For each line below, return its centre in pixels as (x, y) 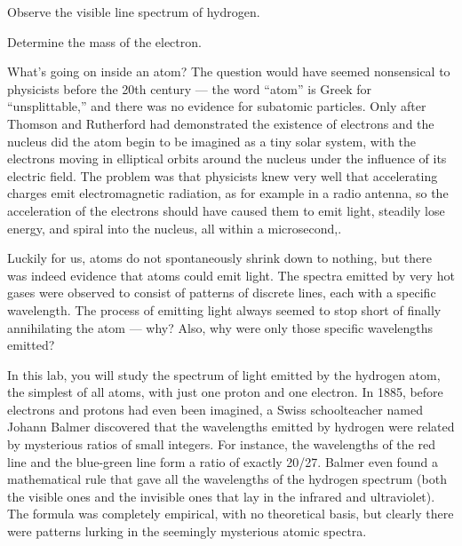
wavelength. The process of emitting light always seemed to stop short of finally (224, 309)
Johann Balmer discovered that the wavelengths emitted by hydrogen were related (231, 427)
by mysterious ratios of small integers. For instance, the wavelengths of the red (221, 444)
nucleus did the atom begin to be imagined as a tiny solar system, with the (212, 141)
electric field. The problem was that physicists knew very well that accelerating (223, 175)
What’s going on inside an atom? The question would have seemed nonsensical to (229, 71)
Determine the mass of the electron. (104, 41)
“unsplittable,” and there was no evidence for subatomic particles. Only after (217, 106)
